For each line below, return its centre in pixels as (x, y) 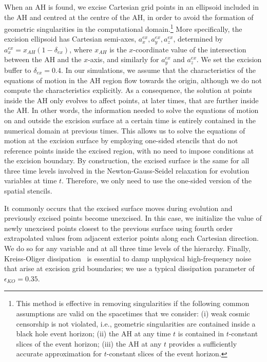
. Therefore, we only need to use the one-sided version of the (157, 180)
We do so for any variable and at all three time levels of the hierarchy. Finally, (127, 248)
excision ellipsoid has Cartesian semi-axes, (70, 39)
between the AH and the (43, 59)
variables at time (31, 180)
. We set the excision (229, 59)
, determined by (198, 39)
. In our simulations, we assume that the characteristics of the (158, 70)
